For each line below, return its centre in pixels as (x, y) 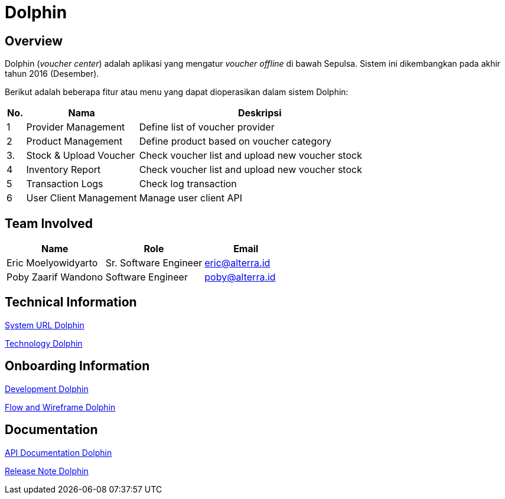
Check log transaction (188, 184)
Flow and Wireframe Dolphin (60, 407)
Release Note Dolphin (47, 471)
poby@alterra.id (240, 277)
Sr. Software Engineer (154, 263)
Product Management (74, 141)
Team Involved (49, 223)
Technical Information (71, 302)
